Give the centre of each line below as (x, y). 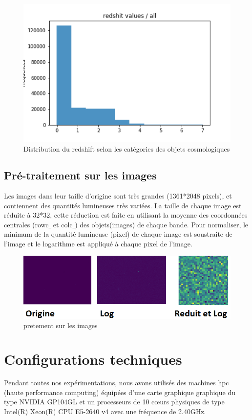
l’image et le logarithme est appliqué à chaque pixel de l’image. (98, 244)
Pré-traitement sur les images (80, 175)
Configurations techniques (93, 359)
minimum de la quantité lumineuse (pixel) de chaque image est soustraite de (118, 234)
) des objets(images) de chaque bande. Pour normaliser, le (162, 224)
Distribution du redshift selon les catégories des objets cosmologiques (127, 149)
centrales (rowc (26, 224)
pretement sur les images (61, 325)
